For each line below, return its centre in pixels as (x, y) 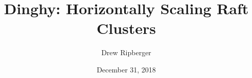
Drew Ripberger (126, 52)
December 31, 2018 (126, 69)
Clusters (126, 28)
